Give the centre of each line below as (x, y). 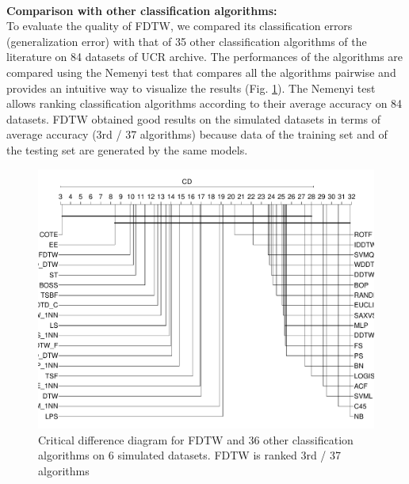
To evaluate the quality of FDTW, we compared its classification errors (180, 26)
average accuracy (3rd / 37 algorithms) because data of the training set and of (197, 134)
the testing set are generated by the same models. (127, 149)
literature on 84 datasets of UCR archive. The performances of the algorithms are (205, 57)
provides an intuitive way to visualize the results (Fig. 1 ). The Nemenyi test (191, 88)
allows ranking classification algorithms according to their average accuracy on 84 (204, 103)
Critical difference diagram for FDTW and (141, 439)
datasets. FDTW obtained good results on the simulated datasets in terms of (194, 118)
